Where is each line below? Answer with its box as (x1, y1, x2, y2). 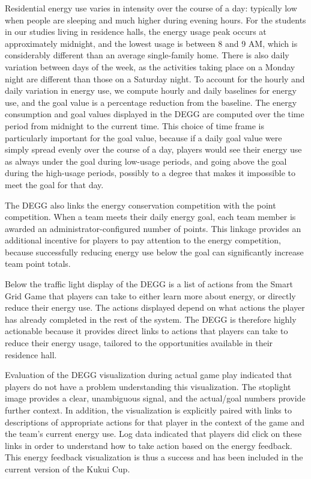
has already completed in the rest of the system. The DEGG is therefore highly (5, 313, 297, 325)
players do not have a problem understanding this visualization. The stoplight (5, 380, 291, 392)
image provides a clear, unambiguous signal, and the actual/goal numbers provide (5, 392, 306, 404)
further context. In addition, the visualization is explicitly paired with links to (5, 404, 292, 416)
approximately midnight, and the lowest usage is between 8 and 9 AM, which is (5, 37, 298, 49)
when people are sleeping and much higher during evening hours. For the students (5, 13, 306, 26)
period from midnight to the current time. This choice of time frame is (5, 119, 264, 132)
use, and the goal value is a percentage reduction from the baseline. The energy (5, 96, 297, 108)
